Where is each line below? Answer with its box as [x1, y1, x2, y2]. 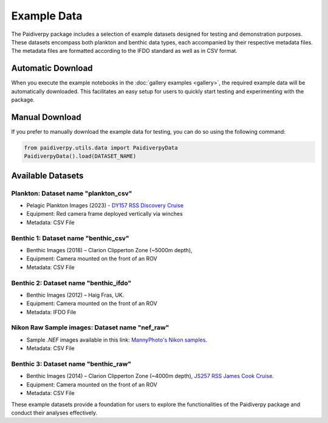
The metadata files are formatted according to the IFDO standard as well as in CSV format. [11, 47, 238, 55]
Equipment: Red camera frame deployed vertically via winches [26, 210, 183, 218]
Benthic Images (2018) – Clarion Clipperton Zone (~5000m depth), [26, 246, 193, 253]
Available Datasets [11, 170, 84, 181]
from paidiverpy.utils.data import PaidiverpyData [24, 144, 179, 151]
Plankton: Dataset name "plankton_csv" [11, 189, 132, 198]
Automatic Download [11, 63, 94, 74]
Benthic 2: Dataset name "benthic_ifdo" [11, 278, 132, 287]
